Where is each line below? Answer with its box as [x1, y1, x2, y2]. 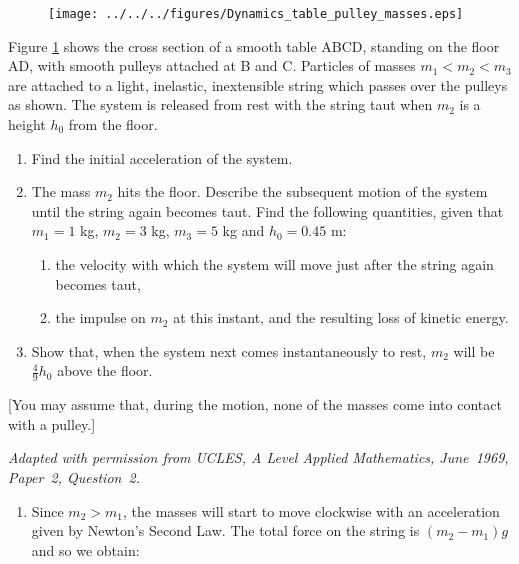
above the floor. [57, 360, 153, 381]
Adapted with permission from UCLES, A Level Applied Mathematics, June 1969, [8, 447, 509, 468]
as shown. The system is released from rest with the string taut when [8, 94, 433, 115]
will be [453, 340, 495, 361]
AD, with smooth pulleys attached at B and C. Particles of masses [8, 55, 416, 76]
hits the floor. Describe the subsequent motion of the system [117, 181, 488, 202]
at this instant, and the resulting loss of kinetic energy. [173, 307, 509, 328]
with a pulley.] [8, 413, 96, 434]
